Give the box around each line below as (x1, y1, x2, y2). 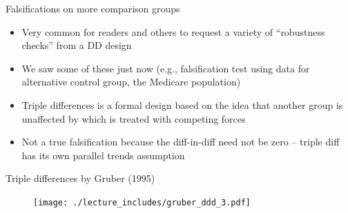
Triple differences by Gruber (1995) (6, 171, 155, 185)
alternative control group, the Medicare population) (21, 74, 241, 89)
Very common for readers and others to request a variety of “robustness (21, 24, 325, 39)
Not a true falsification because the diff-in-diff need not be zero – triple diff (21, 134, 340, 149)
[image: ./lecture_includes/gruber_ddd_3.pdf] (33, 197, 251, 207)
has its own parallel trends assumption (21, 148, 185, 162)
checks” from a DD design (21, 38, 132, 52)
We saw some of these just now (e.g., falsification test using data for (21, 61, 310, 75)
